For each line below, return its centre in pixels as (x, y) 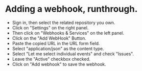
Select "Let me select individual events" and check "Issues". (73, 54)
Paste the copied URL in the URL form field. (56, 43)
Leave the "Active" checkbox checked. (51, 59)
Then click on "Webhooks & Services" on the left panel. (68, 33)
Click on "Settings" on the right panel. (50, 27)
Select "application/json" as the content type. (58, 48)
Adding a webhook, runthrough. (71, 9)
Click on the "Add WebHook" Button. (49, 38)
